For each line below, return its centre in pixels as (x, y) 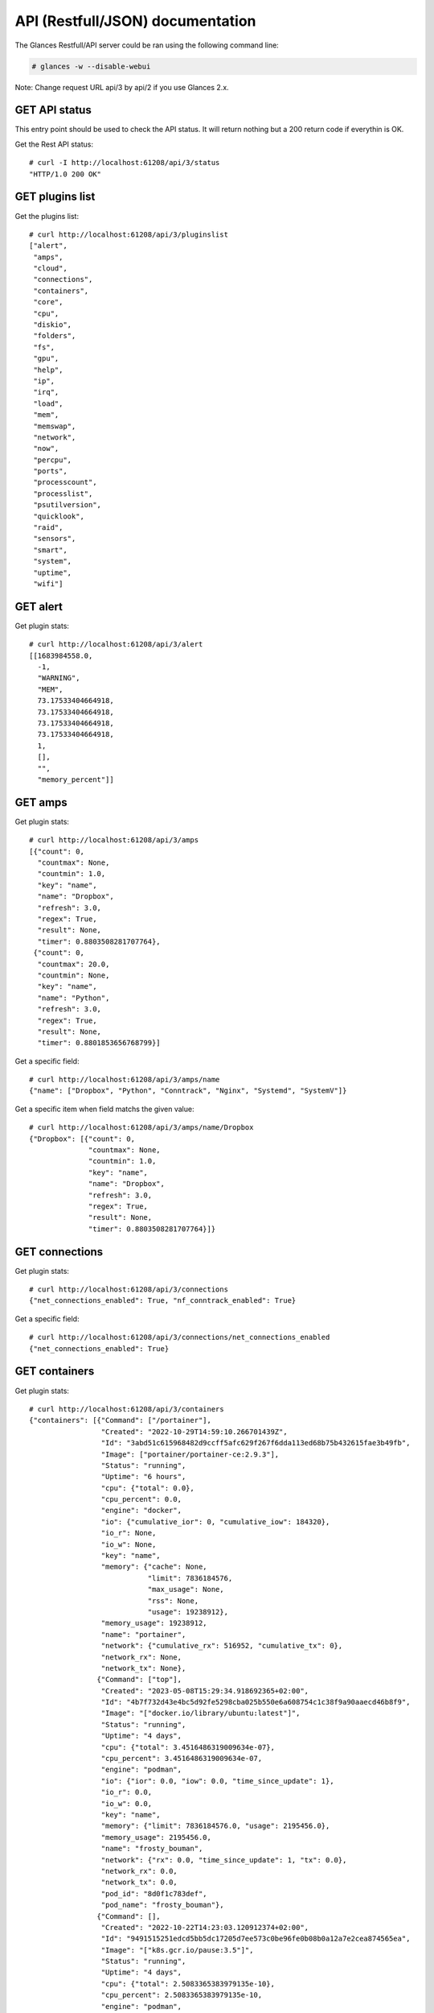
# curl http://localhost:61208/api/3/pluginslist (129, 234)
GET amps (41, 802)
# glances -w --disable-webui (91, 66)
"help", (48, 370)
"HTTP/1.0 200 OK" (66, 174)
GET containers (55, 1372)
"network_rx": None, (141, 1657)
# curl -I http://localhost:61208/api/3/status (125, 163)
